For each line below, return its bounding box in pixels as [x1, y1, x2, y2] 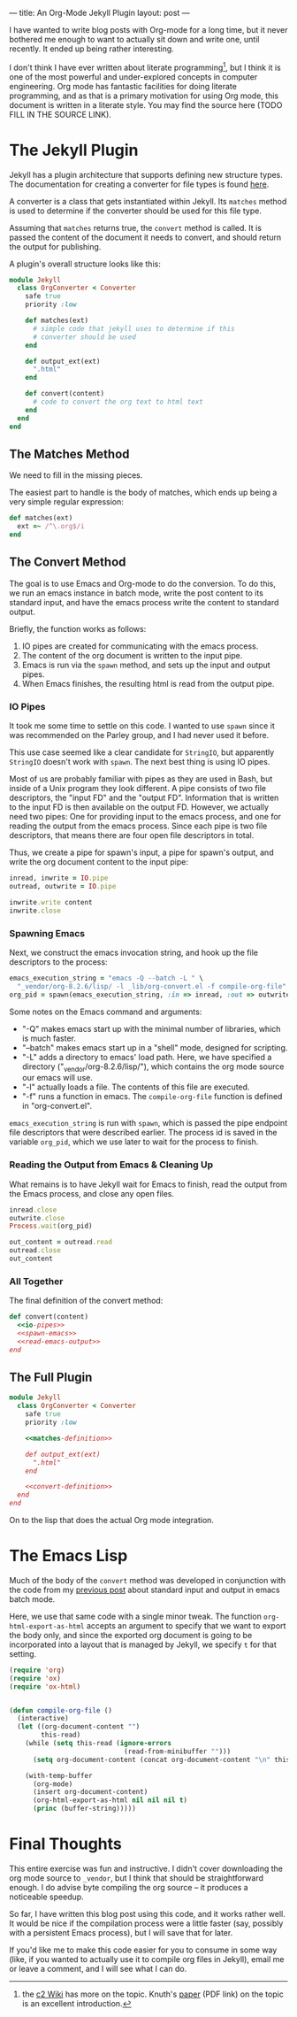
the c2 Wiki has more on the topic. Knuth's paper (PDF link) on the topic [21, 1989, 285, 1999]
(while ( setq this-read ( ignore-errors [25, 1739, 172, 1748]
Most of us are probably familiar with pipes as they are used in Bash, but [9, 774, 273, 784]
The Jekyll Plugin [9, 140, 139, 160]
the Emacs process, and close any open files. [9, 1188, 175, 1198]
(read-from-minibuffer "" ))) [123, 1747, 232, 1756]
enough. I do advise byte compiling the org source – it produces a [9, 1882, 249, 1893]
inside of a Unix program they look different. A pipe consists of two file [9, 783, 267, 794]
